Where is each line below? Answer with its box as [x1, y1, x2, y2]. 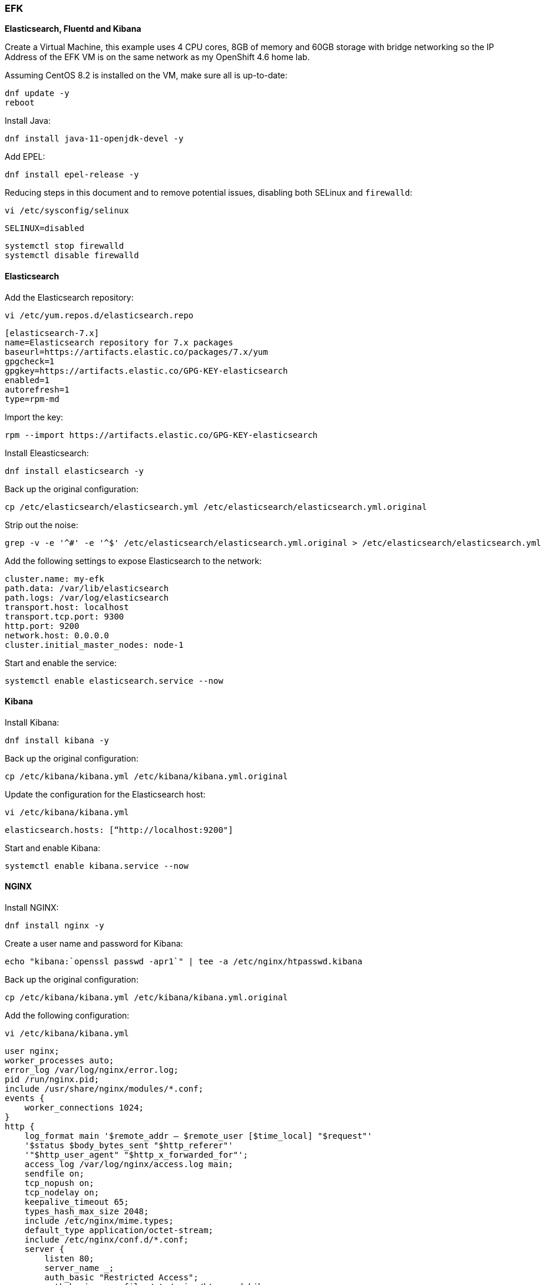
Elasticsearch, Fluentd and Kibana [5, 24, 141, 34]
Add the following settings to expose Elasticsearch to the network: [5, 555, 262, 566]
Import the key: [5, 411, 64, 422]
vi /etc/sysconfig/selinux [5, 206, 129, 216]
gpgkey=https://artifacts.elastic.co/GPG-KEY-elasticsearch [5, 365, 288, 375]
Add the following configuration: [5, 1010, 130, 1021]
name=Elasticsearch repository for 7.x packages [5, 337, 233, 347]
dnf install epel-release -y [5, 170, 139, 180]
